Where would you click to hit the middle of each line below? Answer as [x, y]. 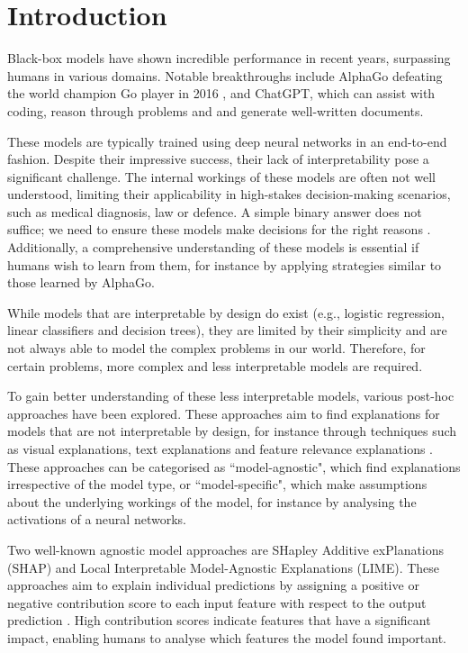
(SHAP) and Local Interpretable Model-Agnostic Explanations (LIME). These [224, 567]
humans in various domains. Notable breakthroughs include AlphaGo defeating [225, 75]
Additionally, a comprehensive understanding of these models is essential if [213, 247]
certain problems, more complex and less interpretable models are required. [215, 365]
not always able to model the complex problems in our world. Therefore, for [216, 348]
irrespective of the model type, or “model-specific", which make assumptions [217, 484]
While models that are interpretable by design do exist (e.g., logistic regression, [226, 312]
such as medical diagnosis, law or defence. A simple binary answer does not [215, 211]
